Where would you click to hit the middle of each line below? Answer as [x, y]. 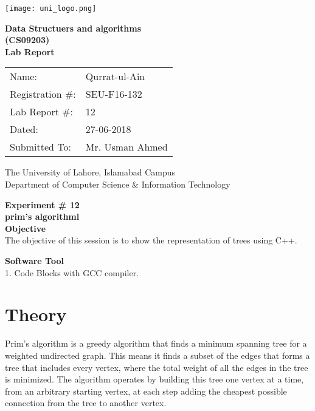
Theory [36, 314]
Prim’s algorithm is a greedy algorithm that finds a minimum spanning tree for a [156, 343]
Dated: [24, 129]
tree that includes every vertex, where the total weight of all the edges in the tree [157, 367]
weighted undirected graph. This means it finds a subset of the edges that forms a [157, 355]
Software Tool [34, 260]
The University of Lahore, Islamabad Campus [90, 172]
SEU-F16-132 [114, 94]
